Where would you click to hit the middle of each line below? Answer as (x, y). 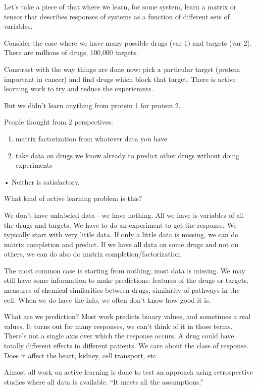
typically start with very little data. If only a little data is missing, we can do (121, 234)
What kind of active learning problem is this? (73, 198)
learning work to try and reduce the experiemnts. (79, 89)
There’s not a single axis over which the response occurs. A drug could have (119, 336)
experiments (34, 165)
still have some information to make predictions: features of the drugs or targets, (126, 280)
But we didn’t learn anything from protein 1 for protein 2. (92, 105)
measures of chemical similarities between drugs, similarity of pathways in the (122, 290)
